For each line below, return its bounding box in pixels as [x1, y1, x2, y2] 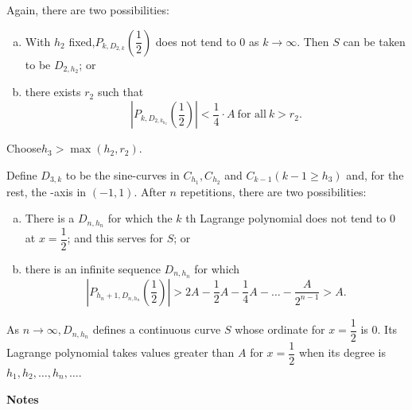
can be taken [343, 33, 406, 49]
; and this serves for [67, 230, 164, 246]
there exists [25, 83, 81, 100]
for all [237, 109, 266, 121]
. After [134, 183, 166, 199]
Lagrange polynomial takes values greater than [6, 344, 235, 361]
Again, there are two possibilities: [6, 2, 169, 17]
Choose [6, 140, 42, 157]
